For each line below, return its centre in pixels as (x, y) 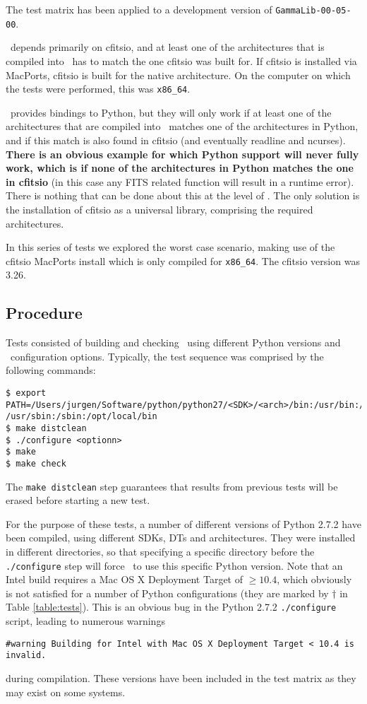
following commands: (51, 370)
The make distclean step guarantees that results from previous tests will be (172, 486)
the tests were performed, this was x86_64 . (98, 89)
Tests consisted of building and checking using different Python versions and (173, 342)
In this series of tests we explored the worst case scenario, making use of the (170, 247)
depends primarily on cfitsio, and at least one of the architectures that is (167, 47)
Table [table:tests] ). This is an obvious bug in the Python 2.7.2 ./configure (171, 607)
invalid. (26, 656)
